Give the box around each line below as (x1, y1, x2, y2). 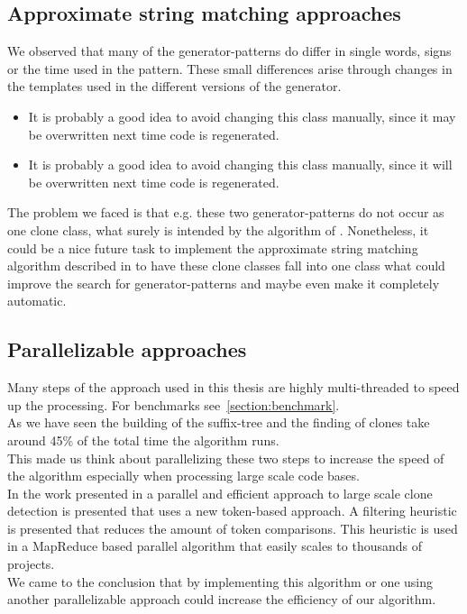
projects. (7, 554, 55, 573)
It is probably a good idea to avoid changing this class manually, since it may (28, 106, 456, 125)
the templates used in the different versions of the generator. (7, 77, 342, 96)
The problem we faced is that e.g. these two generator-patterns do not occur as (7, 203, 444, 222)
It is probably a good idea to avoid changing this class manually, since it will (28, 155, 453, 174)
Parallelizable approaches (7, 335, 247, 363)
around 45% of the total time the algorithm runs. (7, 430, 279, 449)
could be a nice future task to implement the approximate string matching (7, 238, 418, 257)
